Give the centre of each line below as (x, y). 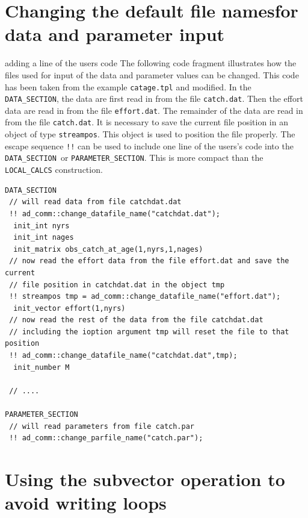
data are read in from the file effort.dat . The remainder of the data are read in (154, 110)
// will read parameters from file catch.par (102, 426)
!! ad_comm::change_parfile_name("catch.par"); (106, 438)
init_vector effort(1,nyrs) (69, 308)
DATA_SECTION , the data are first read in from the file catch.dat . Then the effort (154, 98)
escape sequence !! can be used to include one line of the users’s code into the (149, 145)
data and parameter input (115, 34)
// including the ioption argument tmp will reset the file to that (149, 332)
